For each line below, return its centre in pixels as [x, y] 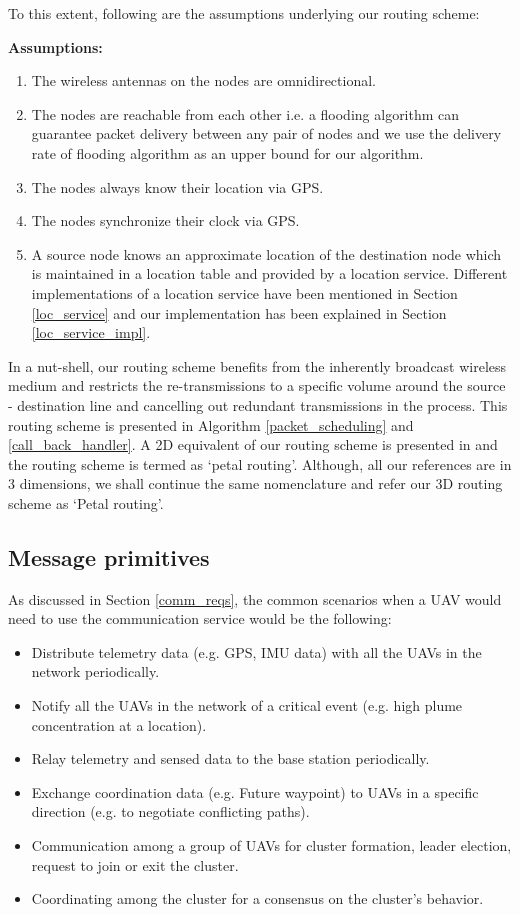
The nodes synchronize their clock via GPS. [165, 220]
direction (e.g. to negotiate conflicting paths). [170, 811]
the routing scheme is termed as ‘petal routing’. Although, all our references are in [260, 463]
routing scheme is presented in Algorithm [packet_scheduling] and [211, 424]
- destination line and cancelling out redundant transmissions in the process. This [258, 404]
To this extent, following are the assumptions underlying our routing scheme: [244, 13]
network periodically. [95, 671]
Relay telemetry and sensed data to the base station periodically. [230, 758]
